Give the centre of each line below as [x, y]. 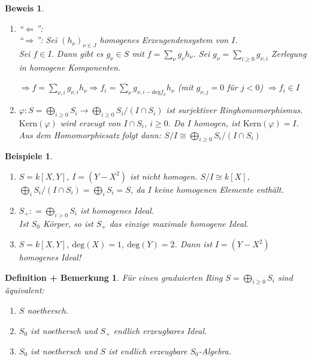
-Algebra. [215, 351]
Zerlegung [289, 53]
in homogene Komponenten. [70, 67]
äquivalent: [25, 290]
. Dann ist [193, 244]
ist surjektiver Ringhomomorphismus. [234, 110]
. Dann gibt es [77, 53]
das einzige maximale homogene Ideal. [179, 223]
